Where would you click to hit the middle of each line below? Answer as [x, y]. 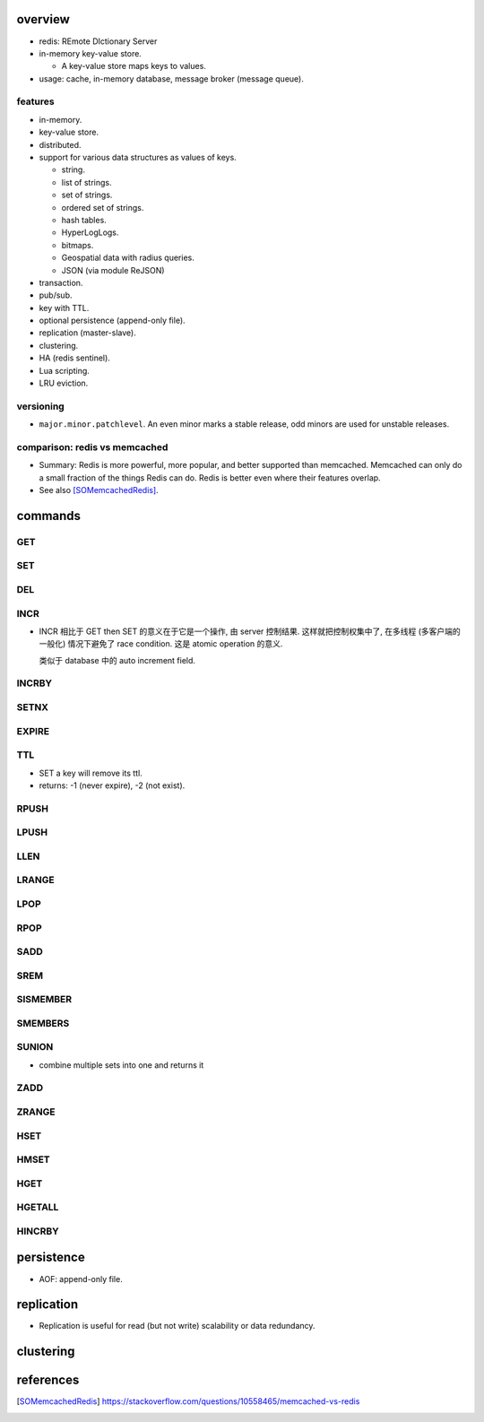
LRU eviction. [64, 383]
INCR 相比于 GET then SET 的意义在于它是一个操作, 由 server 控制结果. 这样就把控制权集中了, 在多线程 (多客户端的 [250, 631]
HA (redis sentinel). [75, 358]
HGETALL [38, 1208]
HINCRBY [38, 1231]
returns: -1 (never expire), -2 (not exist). [112, 785]
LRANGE [35, 880]
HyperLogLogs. [90, 232]
